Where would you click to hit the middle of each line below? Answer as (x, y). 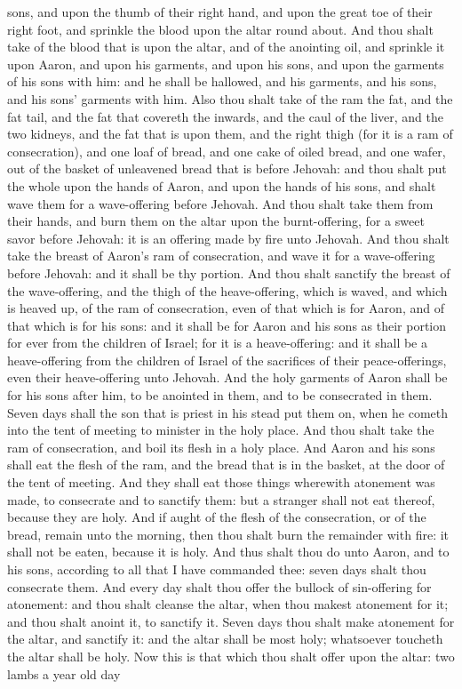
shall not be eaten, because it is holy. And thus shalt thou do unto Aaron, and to (228, 552)
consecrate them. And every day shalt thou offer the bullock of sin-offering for (219, 586)
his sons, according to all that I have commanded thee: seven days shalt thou (217, 569)
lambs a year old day (64, 673)
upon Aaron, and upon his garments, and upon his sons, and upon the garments (226, 64)
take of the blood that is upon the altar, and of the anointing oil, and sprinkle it (226, 47)
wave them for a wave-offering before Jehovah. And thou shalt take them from (220, 203)
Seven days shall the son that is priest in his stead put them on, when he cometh (227, 412)
